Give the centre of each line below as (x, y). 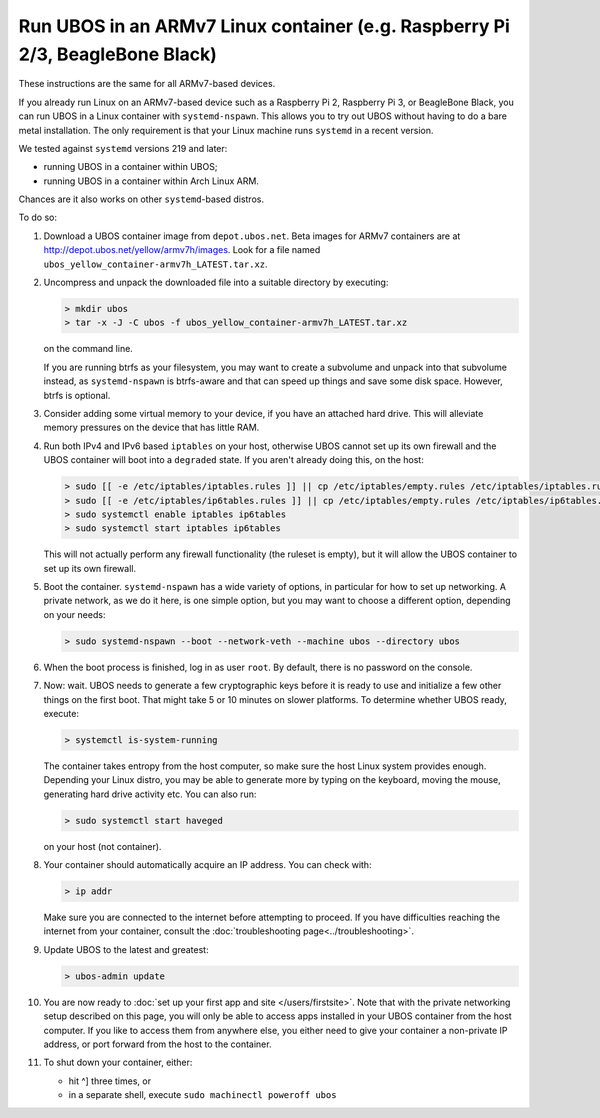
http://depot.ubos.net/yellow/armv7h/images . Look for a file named (182, 250)
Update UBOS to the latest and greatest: (126, 949)
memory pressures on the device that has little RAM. (151, 427)
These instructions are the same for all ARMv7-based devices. (147, 84)
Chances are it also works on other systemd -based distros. (141, 199)
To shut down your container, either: (118, 1062)
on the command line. (88, 349)
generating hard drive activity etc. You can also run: (150, 794)
